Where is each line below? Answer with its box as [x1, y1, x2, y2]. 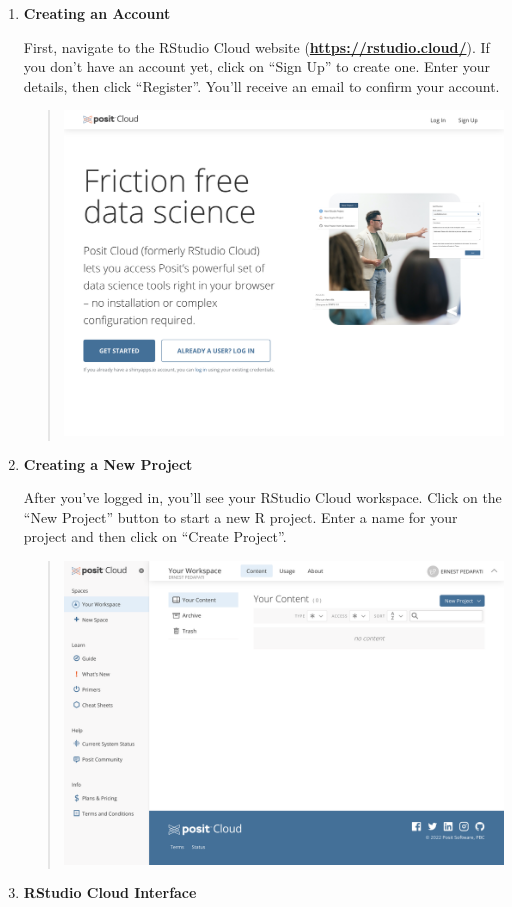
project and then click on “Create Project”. [23, 526, 287, 547]
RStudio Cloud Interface [23, 882, 197, 903]
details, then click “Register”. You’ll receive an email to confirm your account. [23, 75, 500, 96]
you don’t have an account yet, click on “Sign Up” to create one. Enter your [23, 56, 490, 77]
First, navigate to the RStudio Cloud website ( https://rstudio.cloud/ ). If [23, 36, 490, 57]
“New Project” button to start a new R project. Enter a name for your [23, 506, 458, 527]
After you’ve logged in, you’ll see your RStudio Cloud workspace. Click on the [23, 487, 502, 508]
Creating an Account [23, 3, 171, 23]
